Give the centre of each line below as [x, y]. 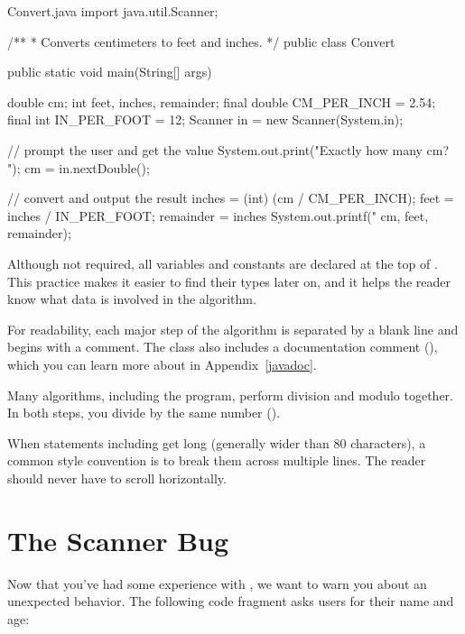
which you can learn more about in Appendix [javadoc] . [162, 364]
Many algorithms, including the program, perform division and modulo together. [230, 395]
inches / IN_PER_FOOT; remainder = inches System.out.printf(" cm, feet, [218, 215]
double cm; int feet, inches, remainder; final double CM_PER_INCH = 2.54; [222, 101]
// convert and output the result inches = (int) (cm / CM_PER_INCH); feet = [231, 198]
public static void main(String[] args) [110, 72]
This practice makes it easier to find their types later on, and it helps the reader [229, 281]
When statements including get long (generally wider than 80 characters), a [217, 442]
